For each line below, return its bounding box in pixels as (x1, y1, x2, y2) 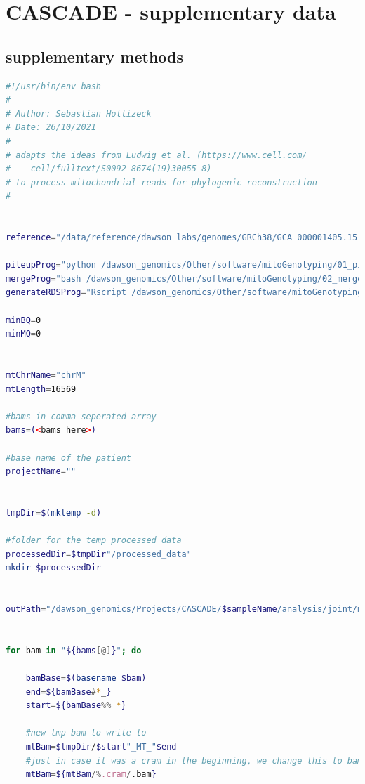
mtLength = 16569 (6, 384, 77, 394)
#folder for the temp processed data (6, 535, 182, 546)
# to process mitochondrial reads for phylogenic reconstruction (6, 177, 317, 188)
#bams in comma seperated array (6, 411, 157, 422)
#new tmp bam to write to (25, 728, 147, 738)
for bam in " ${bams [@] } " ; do (6, 645, 142, 655)
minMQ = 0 (6, 329, 41, 339)
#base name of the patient (6, 452, 131, 463)
